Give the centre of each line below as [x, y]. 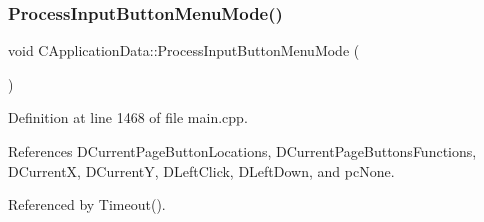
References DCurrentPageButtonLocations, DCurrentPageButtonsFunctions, [242, 151]
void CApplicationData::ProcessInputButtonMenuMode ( [184, 50]
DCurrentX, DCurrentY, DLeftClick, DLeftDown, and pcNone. [201, 170]
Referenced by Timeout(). [87, 204]
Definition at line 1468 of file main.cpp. [128, 117]
